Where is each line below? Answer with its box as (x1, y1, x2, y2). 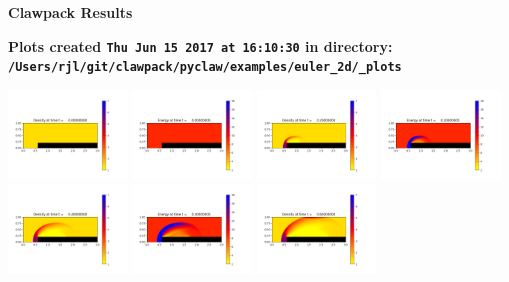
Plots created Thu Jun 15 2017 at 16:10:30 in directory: (8, 35, 393, 56)
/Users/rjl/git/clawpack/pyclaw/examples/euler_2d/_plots (8, 60, 402, 75)
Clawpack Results (8, 2, 133, 22)
